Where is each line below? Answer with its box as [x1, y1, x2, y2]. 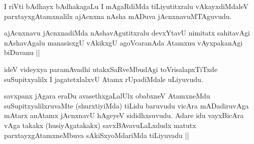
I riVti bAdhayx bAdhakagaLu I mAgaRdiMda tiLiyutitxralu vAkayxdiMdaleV [4, 1, 248, 11]
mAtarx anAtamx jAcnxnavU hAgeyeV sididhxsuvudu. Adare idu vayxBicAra [4, 110, 244, 120]
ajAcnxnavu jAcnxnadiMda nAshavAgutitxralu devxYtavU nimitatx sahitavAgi [4, 27, 250, 38]
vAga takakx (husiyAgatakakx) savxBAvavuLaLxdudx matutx [4, 119, 196, 130]
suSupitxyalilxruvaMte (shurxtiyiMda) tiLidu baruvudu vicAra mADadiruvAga [4, 100, 249, 110]
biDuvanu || [4, 47, 40, 57]
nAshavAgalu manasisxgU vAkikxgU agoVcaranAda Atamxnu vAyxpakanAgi [4, 37, 243, 47]
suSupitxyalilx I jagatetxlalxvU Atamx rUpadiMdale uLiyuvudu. [4, 73, 203, 84]
